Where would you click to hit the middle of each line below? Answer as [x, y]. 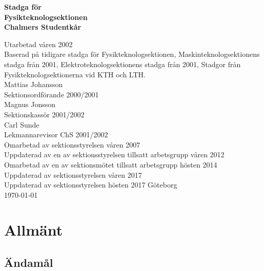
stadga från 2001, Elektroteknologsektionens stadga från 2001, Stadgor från [123, 64]
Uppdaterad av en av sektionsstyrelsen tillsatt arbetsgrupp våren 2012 [114, 154]
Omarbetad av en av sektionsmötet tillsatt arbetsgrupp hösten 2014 [111, 164]
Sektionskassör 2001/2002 [44, 114]
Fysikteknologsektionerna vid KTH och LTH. [75, 74]
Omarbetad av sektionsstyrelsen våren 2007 [72, 144]
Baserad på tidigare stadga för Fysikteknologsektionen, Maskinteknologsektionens [132, 54]
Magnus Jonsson [30, 104]
